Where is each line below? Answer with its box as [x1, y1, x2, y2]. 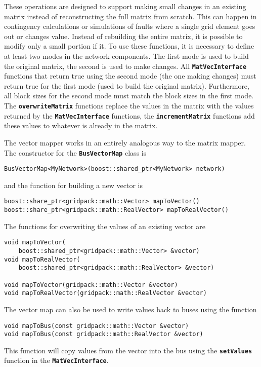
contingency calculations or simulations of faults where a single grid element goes [4, 21, 255, 31]
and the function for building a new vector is [4, 179, 143, 190]
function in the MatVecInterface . [4, 355, 109, 365]
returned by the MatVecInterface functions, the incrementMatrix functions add [4, 110, 255, 121]
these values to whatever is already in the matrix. [4, 120, 158, 131]
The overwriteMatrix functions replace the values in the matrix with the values [4, 100, 254, 111]
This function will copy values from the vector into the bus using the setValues [4, 345, 252, 355]
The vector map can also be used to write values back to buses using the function [4, 304, 257, 314]
